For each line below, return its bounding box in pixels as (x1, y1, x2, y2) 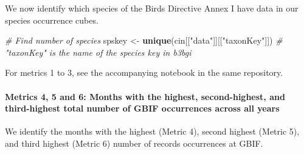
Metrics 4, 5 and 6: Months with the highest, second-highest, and (5, 90, 285, 102)
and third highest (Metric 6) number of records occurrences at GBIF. (5, 136, 263, 149)
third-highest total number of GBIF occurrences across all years (5, 102, 280, 115)
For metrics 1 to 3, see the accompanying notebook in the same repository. (5, 66, 283, 79)
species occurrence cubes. (5, 13, 98, 26)
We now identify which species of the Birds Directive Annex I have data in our (5, 2, 299, 14)
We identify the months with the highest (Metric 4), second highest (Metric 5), (5, 125, 300, 138)
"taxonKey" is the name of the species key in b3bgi (5, 45, 192, 58)
